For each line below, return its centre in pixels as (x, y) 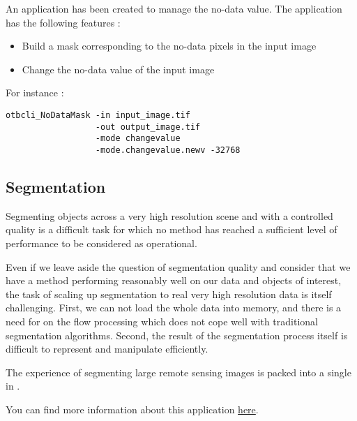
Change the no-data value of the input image (118, 69)
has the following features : (63, 22)
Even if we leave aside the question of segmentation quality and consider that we (178, 266)
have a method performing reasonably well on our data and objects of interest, (174, 280)
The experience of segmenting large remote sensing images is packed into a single (178, 372)
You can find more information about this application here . (132, 409)
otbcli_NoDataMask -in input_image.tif (98, 115)
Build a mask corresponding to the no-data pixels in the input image (169, 46)
